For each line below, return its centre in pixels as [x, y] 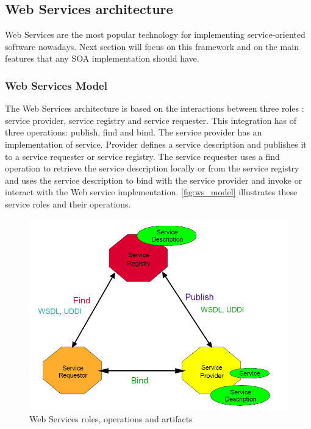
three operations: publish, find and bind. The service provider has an [134, 132]
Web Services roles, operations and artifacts [111, 419]
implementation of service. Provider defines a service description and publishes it [156, 144]
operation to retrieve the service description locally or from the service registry [152, 168]
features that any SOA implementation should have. [102, 58]
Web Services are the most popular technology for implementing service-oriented [155, 34]
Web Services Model [56, 85]
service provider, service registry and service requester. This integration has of [151, 120]
